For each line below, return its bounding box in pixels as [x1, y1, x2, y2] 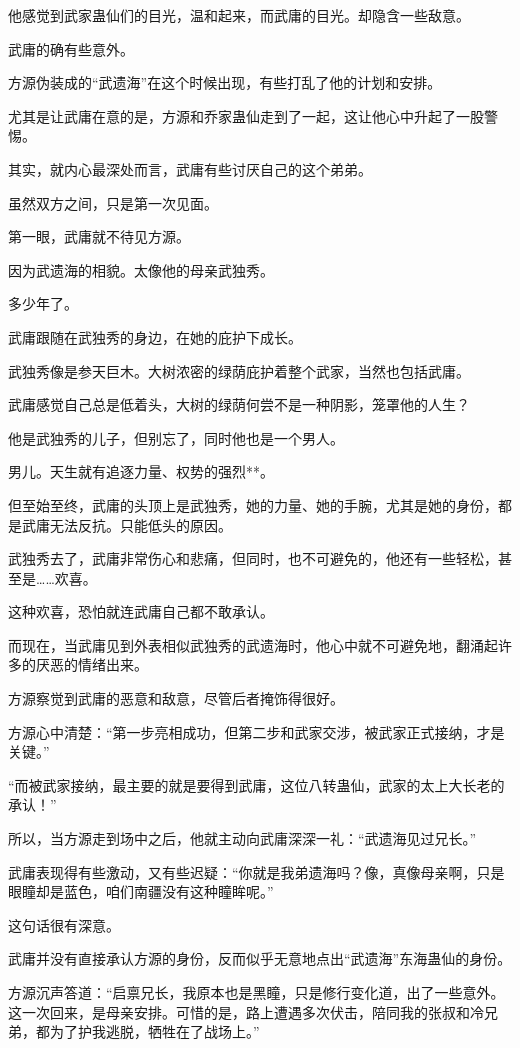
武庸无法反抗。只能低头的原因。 [21, 514, 232, 535]
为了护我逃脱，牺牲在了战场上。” [49, 1021, 260, 1042]
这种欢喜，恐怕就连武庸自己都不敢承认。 [8, 601, 274, 622]
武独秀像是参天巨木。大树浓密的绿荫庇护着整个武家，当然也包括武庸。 [8, 360, 470, 381]
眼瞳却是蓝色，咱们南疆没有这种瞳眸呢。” [8, 881, 274, 902]
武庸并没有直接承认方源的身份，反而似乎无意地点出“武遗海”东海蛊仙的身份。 [8, 948, 512, 969]
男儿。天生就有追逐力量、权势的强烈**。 [8, 461, 274, 482]
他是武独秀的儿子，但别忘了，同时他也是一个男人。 [8, 427, 344, 448]
